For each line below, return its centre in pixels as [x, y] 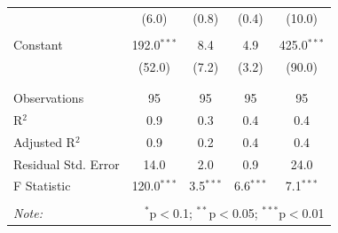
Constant [38, 44]
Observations [49, 98]
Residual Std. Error [67, 163]
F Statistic [42, 186]
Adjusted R [44, 141]
